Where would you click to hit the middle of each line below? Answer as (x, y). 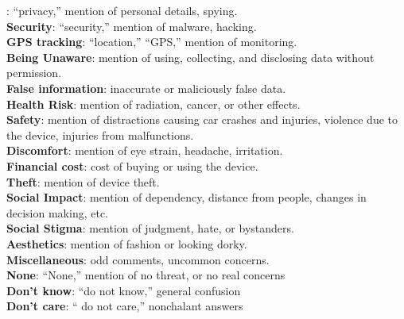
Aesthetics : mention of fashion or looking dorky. (127, 243)
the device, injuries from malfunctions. (100, 135)
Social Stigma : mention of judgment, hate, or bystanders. (150, 228)
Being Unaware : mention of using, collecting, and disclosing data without (190, 57)
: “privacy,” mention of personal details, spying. (122, 10)
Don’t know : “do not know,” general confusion (124, 290)
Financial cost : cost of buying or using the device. (132, 165)
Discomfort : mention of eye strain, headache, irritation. (145, 150)
